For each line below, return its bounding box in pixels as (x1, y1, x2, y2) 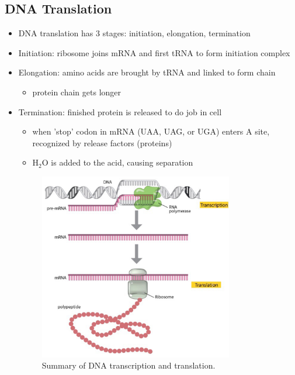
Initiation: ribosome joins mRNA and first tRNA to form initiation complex (18, 46, 290, 59)
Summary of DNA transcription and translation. (41, 359, 216, 371)
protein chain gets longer (32, 85, 122, 98)
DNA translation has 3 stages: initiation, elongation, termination (18, 27, 251, 39)
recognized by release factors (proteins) (32, 136, 172, 149)
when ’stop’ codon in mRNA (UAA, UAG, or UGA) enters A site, (32, 125, 270, 137)
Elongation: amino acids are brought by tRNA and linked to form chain (18, 66, 276, 78)
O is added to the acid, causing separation (41, 156, 193, 168)
